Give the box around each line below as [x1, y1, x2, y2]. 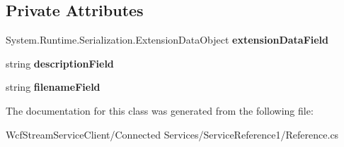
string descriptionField [6, 56, 114, 70]
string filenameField [6, 79, 101, 94]
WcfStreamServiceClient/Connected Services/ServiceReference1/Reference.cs [6, 127, 339, 141]
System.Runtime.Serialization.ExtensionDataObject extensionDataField [6, 32, 329, 47]
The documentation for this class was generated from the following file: [6, 103, 314, 117]
